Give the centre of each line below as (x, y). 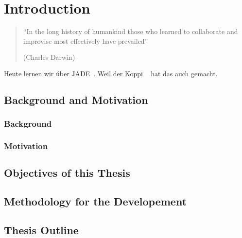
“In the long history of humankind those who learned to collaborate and (130, 31)
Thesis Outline (41, 229)
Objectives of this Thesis (67, 173)
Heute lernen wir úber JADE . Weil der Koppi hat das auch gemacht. (111, 73)
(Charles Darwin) (49, 57)
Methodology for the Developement (95, 201)
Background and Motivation (76, 99)
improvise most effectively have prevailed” (86, 41)
